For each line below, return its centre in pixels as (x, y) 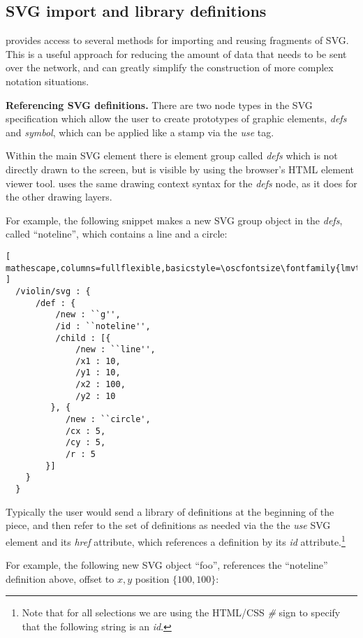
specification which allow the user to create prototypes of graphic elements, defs (176, 118)
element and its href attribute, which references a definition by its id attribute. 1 (176, 540)
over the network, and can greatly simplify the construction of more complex (170, 67)
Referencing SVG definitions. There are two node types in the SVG (159, 104)
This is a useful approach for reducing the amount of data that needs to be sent (176, 53)
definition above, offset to (60, 578)
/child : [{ (83, 338)
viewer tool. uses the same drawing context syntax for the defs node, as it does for (181, 183)
